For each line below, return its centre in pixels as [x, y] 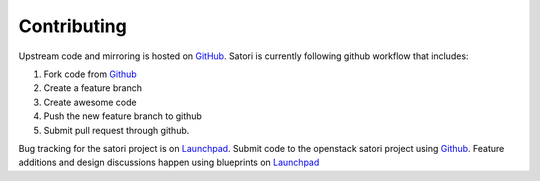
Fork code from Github [90, 74]
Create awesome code [90, 102]
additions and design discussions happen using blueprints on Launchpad [169, 162]
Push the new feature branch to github [122, 116]
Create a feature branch [92, 88]
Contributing [72, 26]
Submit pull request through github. [116, 130]
